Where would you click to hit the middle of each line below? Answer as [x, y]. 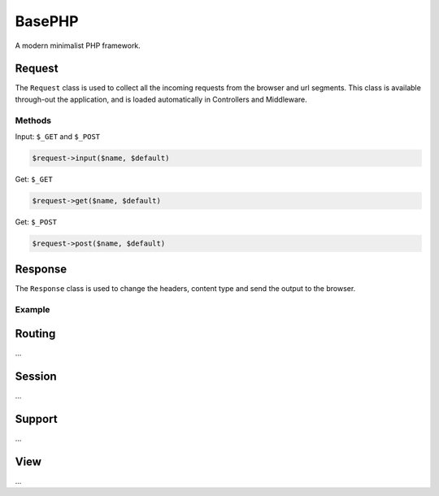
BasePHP [47, 21]
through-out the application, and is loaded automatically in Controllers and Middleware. [161, 99]
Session [36, 376]
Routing [35, 333]
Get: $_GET [34, 179]
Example [33, 310]
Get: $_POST [36, 222]
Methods [33, 120]
